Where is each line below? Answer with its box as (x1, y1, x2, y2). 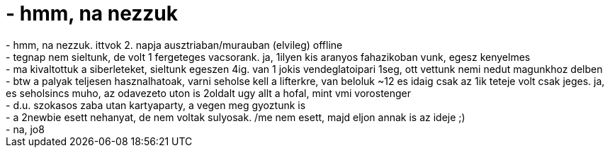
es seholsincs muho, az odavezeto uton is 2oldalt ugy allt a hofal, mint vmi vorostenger (6, 86, 412, 99)
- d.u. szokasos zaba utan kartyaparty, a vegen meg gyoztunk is (6, 98, 306, 111)
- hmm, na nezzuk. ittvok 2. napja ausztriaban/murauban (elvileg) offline (6, 38, 343, 51)
